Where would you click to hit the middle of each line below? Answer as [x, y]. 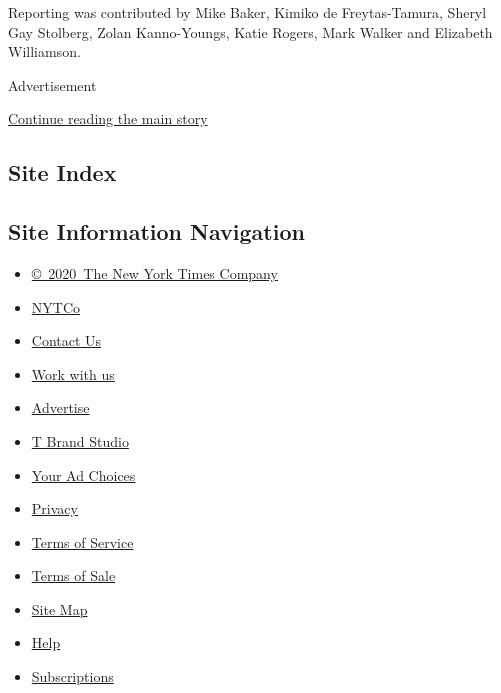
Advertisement [52, 84]
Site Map [59, 608]
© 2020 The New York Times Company [154, 272]
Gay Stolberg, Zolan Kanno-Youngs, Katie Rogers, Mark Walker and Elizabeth [250, 31]
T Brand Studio [80, 440]
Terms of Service [82, 541]
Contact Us [66, 340]
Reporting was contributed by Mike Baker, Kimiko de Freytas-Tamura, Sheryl [247, 12]
